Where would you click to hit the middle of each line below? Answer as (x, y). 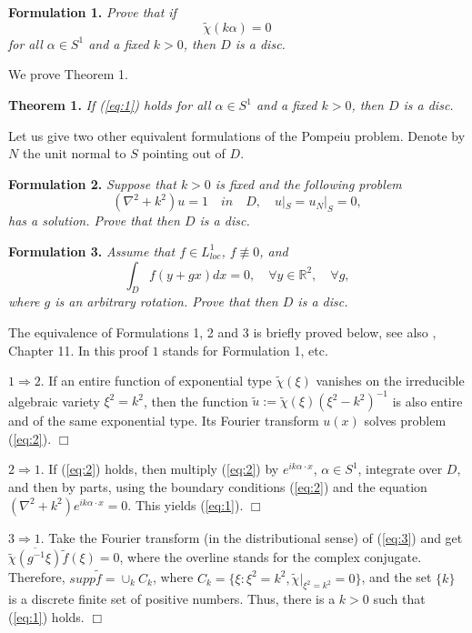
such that (399, 599)
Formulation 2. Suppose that (92, 183)
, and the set (397, 577)
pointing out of (184, 153)
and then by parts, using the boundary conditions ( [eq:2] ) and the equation (218, 487)
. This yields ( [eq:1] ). (186, 504)
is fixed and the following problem (308, 183)
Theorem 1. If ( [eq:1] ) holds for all (110, 105)
